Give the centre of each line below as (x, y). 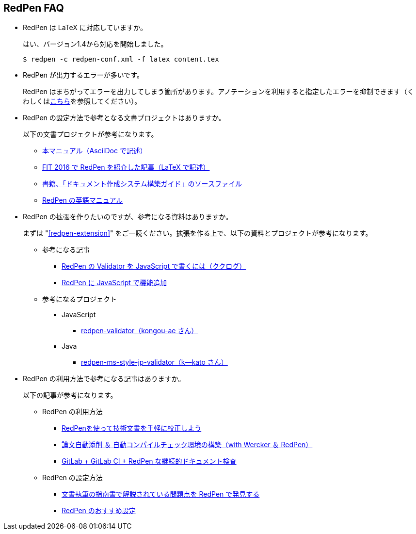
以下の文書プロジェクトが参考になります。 (90, 134)
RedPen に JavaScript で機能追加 (114, 283)
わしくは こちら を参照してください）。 (82, 101)
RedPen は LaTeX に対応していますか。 (85, 28)
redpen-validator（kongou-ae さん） (140, 331)
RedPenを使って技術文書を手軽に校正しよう (132, 428)
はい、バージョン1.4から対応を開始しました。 (95, 44)
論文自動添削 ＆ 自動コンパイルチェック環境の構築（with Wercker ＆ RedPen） (187, 445)
